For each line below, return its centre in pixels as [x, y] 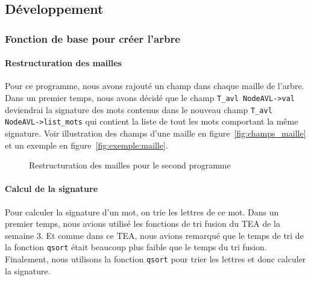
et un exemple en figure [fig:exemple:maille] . [86, 145]
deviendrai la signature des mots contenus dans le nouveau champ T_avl [139, 109]
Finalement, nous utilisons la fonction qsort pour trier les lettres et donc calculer [155, 259]
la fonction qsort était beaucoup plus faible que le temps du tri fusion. [136, 247]
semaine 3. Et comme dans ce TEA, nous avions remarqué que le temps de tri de [154, 235]
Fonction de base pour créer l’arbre [93, 38]
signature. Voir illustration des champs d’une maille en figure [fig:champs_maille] [155, 133]
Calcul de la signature [52, 189]
